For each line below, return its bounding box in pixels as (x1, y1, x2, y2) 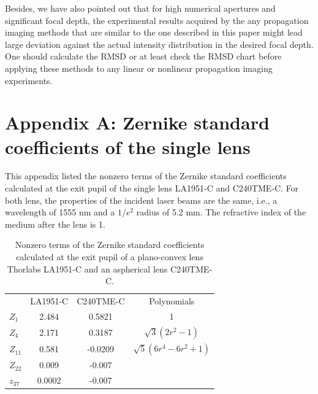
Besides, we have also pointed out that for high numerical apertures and (5, 2, 276, 14)
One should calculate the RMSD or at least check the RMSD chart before (5, 50, 282, 63)
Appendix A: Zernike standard (5, 110, 270, 135)
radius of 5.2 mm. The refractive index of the (136, 206, 306, 218)
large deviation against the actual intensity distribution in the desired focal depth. (5, 37, 314, 50)
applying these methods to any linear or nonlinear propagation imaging (5, 61, 273, 74)
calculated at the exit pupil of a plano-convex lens (16, 250, 203, 263)
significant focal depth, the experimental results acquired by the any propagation (5, 14, 309, 26)
